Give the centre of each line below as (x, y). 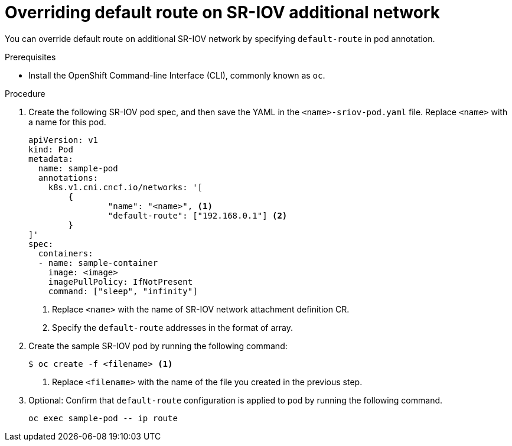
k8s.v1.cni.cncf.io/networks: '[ (125, 187)
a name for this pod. (67, 122)
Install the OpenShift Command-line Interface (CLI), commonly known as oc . (177, 75)
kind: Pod (51, 149)
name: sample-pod (78, 168)
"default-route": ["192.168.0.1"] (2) (198, 215)
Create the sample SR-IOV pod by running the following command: (158, 346)
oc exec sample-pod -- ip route (103, 418)
